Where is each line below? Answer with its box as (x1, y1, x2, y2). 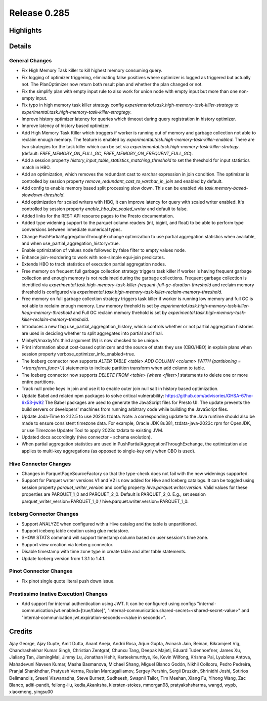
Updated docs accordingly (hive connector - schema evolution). (21, 434, 152, 440)
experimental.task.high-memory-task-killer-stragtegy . (21, 109, 132, 115)
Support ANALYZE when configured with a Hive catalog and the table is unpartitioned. (21, 521, 197, 526)
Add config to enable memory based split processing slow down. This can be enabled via (21, 185, 204, 191)
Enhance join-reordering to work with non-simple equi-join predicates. (21, 254, 165, 260)
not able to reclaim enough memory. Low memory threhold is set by (21, 303, 160, 308)
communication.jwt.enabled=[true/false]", (21, 608, 106, 613)
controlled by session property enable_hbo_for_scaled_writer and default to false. (21, 206, 188, 212)
